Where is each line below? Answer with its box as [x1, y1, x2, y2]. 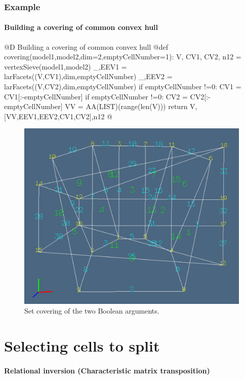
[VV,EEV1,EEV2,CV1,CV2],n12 [4, 111, 105, 121]
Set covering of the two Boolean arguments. [24, 305, 159, 316]
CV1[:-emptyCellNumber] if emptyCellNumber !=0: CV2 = [4, 91, 188, 101]
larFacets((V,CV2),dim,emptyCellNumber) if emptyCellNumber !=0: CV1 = [4, 81, 241, 92]
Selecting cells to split [4, 335, 160, 356]
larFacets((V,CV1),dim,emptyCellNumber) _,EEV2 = [4, 71, 173, 82]
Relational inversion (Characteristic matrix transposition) [4, 365, 210, 375]
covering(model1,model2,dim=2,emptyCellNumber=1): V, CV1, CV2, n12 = [4, 51, 241, 62]
